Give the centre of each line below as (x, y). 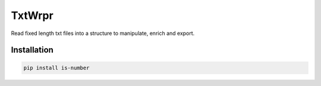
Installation (32, 50)
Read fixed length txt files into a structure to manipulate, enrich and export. (103, 33)
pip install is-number (56, 68)
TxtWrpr (32, 15)
